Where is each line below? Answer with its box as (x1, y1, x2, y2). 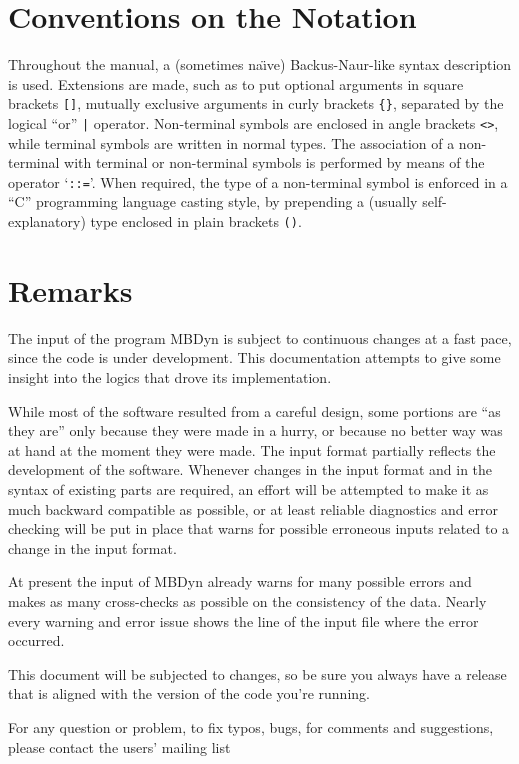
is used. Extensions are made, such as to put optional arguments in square (8, 73, 464, 94)
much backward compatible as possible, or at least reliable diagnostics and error (8, 498, 498, 519)
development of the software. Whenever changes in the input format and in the (8, 459, 493, 480)
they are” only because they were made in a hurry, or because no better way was (8, 420, 503, 441)
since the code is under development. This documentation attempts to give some (8, 347, 501, 368)
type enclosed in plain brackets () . (90, 211, 302, 232)
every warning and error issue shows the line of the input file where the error (8, 610, 479, 631)
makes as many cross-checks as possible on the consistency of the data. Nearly (8, 590, 487, 611)
